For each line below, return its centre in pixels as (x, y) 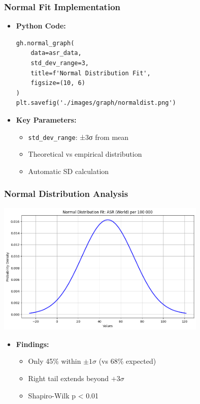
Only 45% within (55, 361)
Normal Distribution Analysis (66, 194)
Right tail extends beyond (69, 378)
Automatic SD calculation (69, 171)
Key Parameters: (46, 119)
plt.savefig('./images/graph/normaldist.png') (96, 103)
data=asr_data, (56, 53)
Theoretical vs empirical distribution (85, 154)
